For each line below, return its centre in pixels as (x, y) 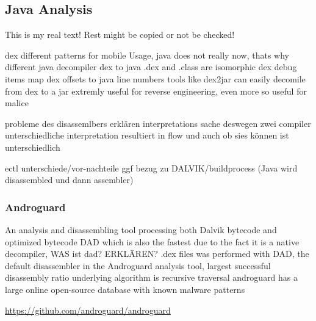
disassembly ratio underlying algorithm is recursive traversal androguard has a (152, 277)
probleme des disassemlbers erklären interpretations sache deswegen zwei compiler (158, 123)
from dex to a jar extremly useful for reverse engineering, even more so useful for (156, 91)
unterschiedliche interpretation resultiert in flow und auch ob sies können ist (147, 135)
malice (17, 103)
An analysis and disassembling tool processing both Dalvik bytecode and (141, 229)
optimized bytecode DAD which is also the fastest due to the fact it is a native (152, 241)
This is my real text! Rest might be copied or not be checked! (120, 34)
